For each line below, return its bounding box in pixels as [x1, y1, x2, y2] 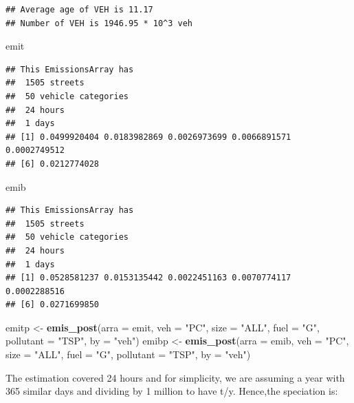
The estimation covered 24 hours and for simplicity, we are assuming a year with [5, 370, 345, 384]
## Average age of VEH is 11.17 [5, 5, 153, 14]
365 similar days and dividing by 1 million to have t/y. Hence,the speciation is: [5, 384, 338, 398]
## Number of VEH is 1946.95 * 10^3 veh [5, 18, 193, 28]
